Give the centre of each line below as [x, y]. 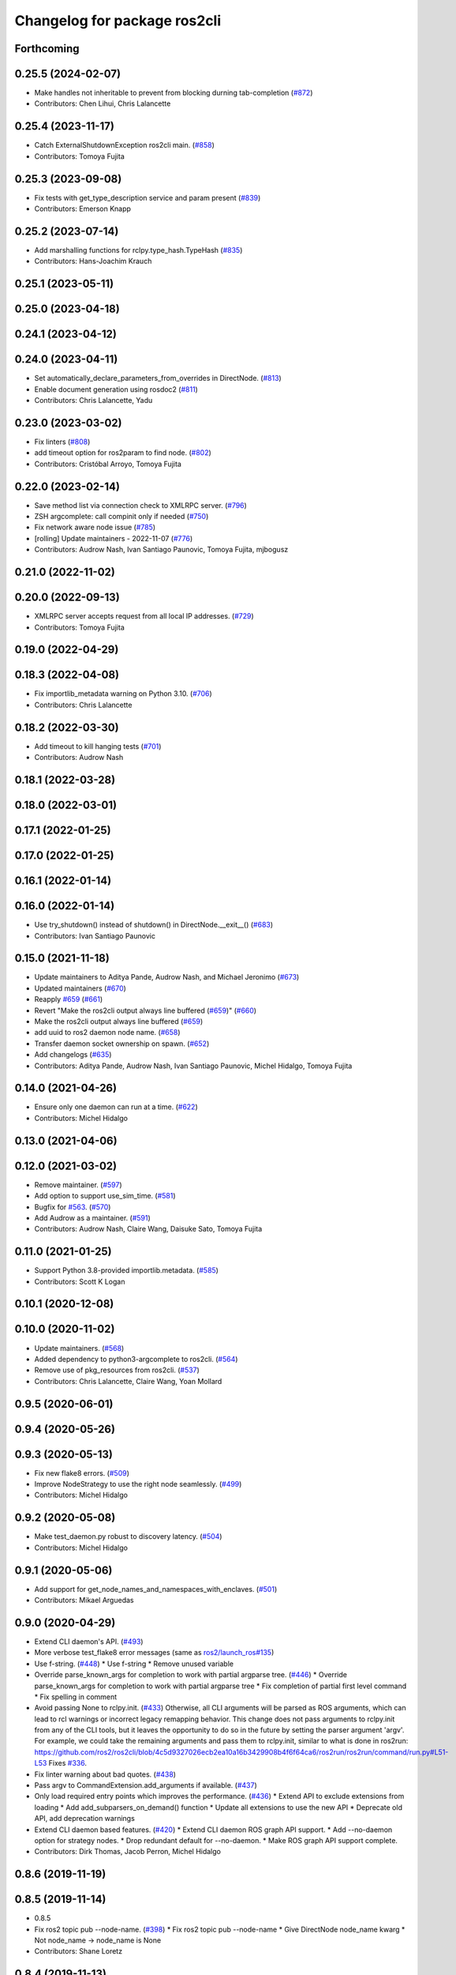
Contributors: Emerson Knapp [83, 209]
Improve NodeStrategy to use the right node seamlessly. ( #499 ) [138, 1484]
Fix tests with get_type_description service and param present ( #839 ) [148, 197]
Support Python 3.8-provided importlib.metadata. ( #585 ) [126, 1270]
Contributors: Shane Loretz [78, 1951]
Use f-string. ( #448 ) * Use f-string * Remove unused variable [134, 1664]
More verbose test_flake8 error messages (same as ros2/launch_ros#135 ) [154, 1653]
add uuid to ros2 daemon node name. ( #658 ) [107, 1033]
